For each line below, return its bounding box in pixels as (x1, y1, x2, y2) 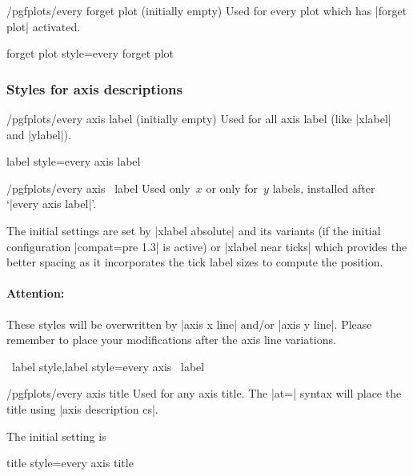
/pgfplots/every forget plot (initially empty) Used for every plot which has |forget (6, 2, 407, 18)
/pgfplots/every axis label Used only (6, 179, 190, 196)
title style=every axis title (6, 454, 134, 471)
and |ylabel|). (6, 126, 71, 142)
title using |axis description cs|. (6, 400, 158, 417)
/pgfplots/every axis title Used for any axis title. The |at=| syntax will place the (6, 385, 402, 402)
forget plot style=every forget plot (6, 45, 174, 62)
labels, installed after (272, 179, 375, 196)
